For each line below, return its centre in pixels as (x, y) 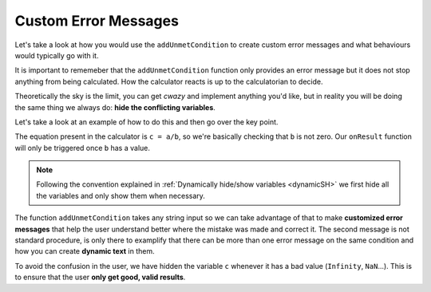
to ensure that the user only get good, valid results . (100, 277)
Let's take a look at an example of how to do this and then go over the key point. (146, 122)
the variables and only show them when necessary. (121, 195)
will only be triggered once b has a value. (83, 148)
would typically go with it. (57, 55)
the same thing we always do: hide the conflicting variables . (115, 107)
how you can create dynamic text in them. (85, 251)
